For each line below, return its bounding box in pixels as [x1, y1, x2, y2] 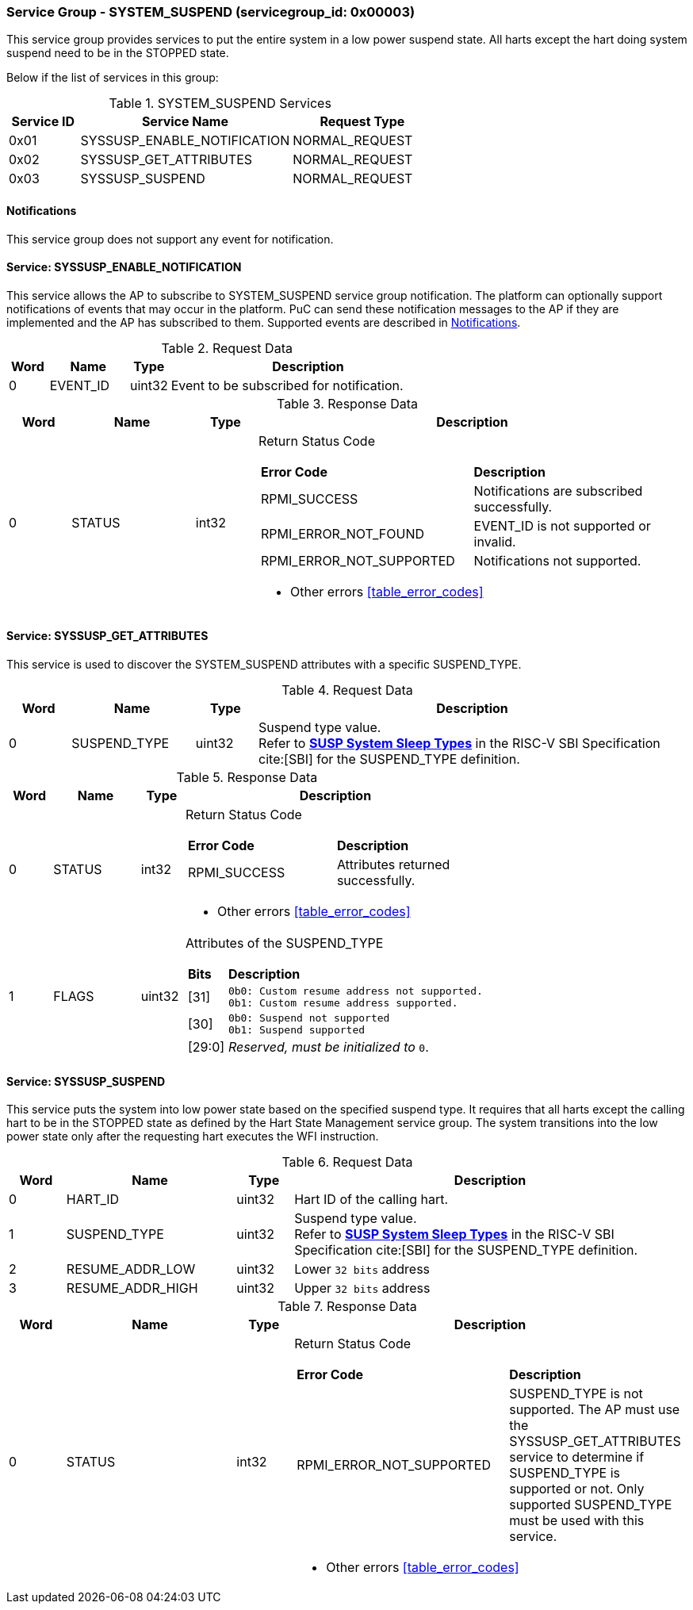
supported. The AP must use [509, 1401, 680, 1418]
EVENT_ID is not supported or [473, 517, 651, 534]
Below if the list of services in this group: [6, 71, 219, 85]
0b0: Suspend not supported [228, 1012, 390, 1025]
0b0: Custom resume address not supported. [228, 985, 483, 998]
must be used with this [509, 1512, 645, 1529]
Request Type [320, 113, 405, 130]
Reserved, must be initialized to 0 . [228, 1039, 429, 1056]
